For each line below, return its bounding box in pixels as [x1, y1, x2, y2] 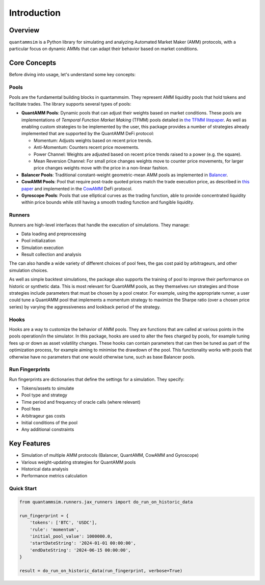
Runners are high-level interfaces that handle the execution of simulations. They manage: [9, 222, 190, 228]
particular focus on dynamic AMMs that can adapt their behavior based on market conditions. [9, 46, 199, 52]
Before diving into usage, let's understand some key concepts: [9, 72, 136, 78]
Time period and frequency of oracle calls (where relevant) [21, 399, 141, 405]
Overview [9, 26, 40, 34]
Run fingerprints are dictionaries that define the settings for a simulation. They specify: [9, 376, 185, 382]
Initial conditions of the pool [21, 419, 78, 425]
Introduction [9, 7, 61, 18]
